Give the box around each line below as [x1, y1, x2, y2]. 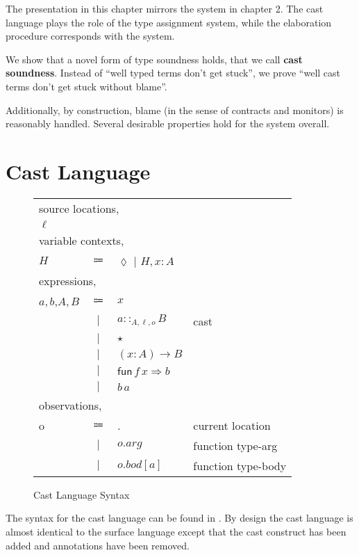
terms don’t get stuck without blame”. [6, 79, 167, 93]
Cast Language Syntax [33, 487, 130, 501]
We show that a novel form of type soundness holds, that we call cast [6, 51, 303, 66]
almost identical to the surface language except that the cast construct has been [6, 524, 347, 539]
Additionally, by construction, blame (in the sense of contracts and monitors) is [6, 102, 344, 117]
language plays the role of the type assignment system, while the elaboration [6, 15, 332, 29]
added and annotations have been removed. [6, 538, 190, 552]
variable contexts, [39, 232, 124, 248]
